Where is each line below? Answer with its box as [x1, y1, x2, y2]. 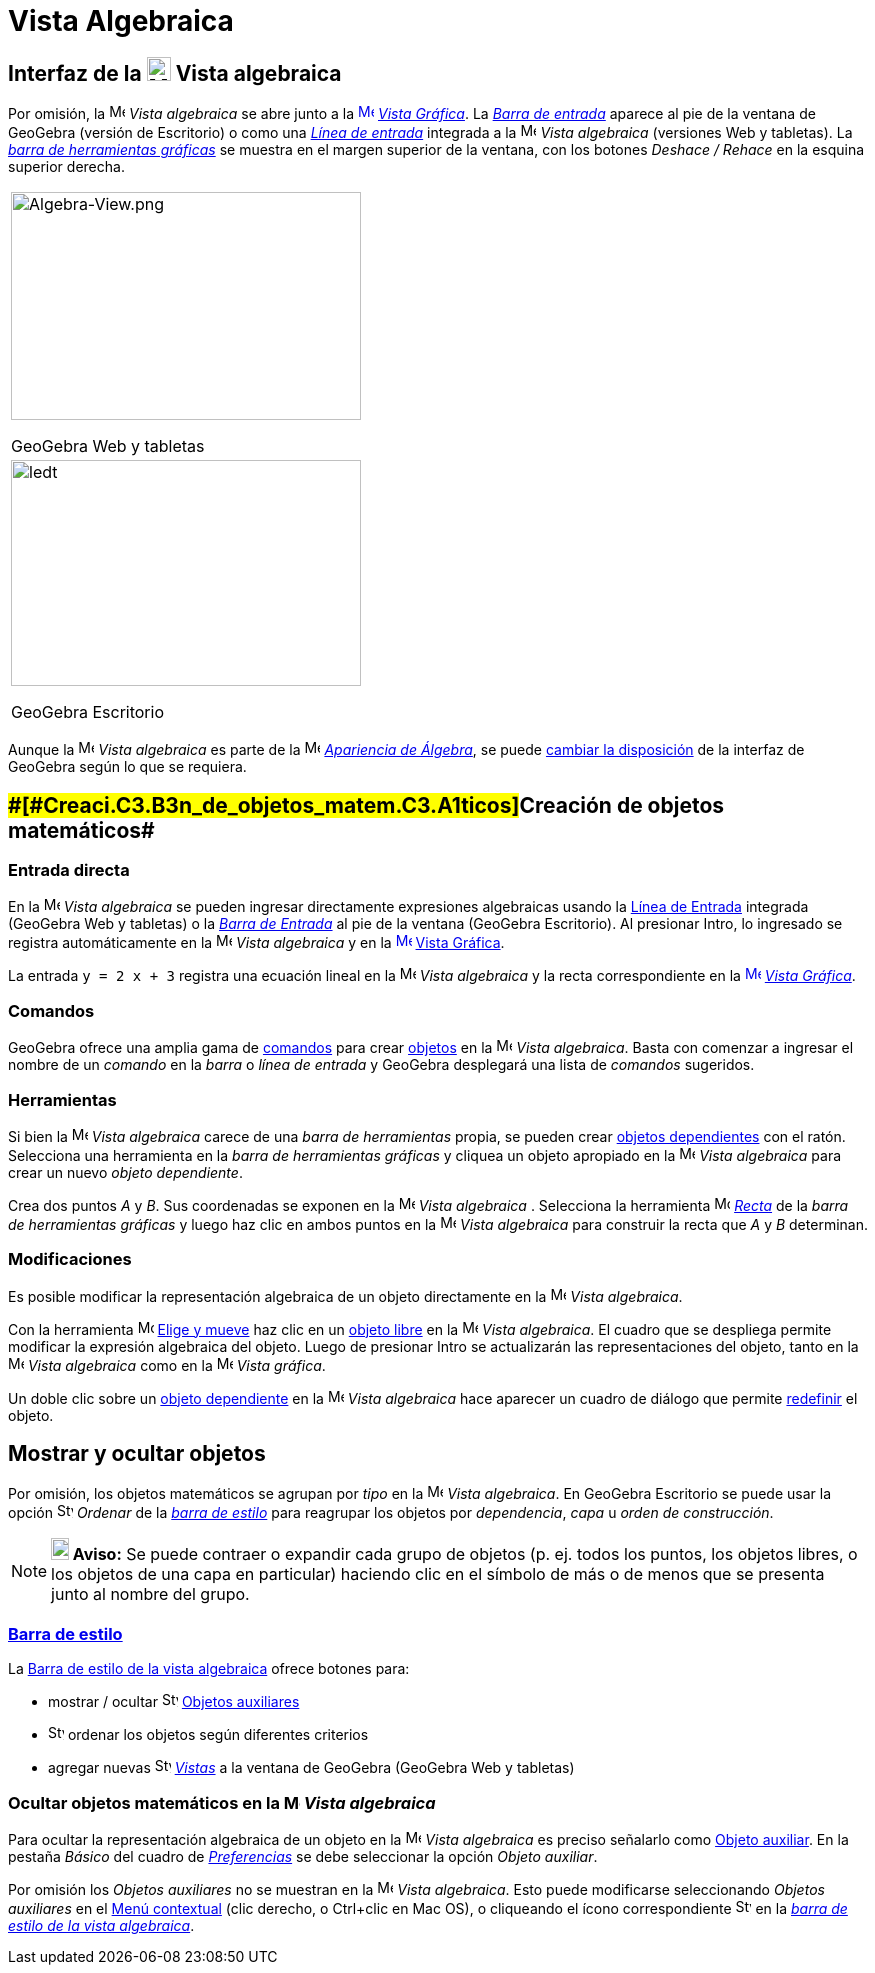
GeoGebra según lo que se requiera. [8, 758, 247, 776]
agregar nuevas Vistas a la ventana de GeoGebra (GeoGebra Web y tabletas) [48, 1759, 575, 1777]
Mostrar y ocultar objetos [8, 1441, 266, 1467]
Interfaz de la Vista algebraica [8, 60, 342, 86]
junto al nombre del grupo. [51, 1584, 250, 1605]
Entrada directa [8, 860, 130, 881]
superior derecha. [8, 158, 125, 176]
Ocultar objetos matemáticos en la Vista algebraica [8, 1792, 436, 1813]
